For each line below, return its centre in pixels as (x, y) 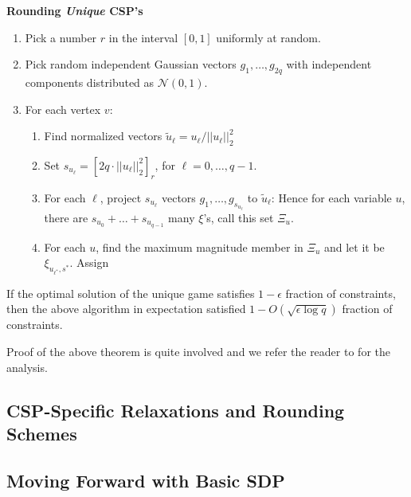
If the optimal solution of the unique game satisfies (131, 293)
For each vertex (63, 109)
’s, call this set (239, 217)
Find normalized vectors (103, 136)
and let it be (354, 247)
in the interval (143, 37)
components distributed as (90, 82)
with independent (329, 64)
